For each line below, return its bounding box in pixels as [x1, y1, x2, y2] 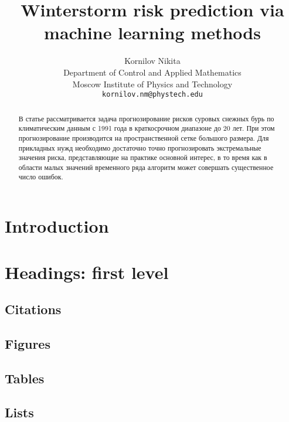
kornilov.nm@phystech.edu [102, 90, 203, 99]
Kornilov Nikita [124, 55, 181, 67]
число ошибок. [18, 172, 63, 182]
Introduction [5, 214, 109, 238]
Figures [5, 334, 50, 352]
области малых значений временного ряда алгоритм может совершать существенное [18, 162, 274, 172]
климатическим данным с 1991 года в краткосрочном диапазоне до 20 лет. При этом [18, 123, 275, 133]
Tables [5, 369, 45, 387]
